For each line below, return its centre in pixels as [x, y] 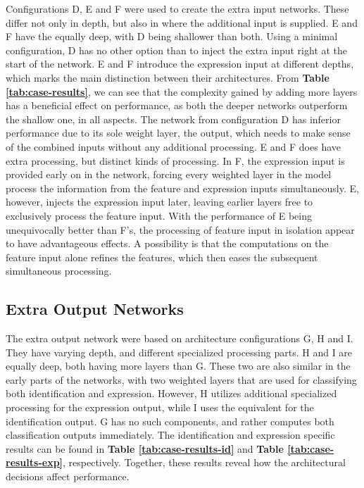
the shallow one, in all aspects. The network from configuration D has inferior [173, 119]
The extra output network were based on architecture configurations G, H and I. [180, 338]
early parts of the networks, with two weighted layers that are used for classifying [181, 379]
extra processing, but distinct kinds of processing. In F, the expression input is [175, 160]
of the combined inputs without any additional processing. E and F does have [173, 146]
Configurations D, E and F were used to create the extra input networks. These [177, 8]
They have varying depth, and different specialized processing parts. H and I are [179, 352]
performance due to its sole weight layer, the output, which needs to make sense [178, 133]
